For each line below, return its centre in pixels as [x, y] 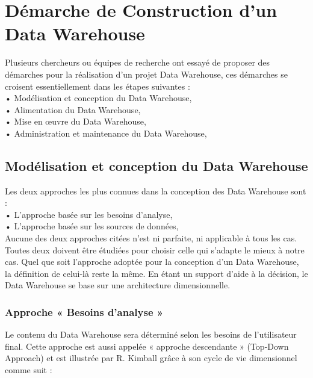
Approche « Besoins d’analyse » [84, 311]
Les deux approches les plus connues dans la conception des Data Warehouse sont [156, 191]
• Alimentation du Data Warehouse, [73, 109]
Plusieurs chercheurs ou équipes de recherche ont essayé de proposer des [138, 62]
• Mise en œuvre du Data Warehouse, [76, 121]
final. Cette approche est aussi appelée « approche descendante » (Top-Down [147, 346]
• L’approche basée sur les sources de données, [92, 226]
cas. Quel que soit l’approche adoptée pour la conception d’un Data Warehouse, [152, 262]
